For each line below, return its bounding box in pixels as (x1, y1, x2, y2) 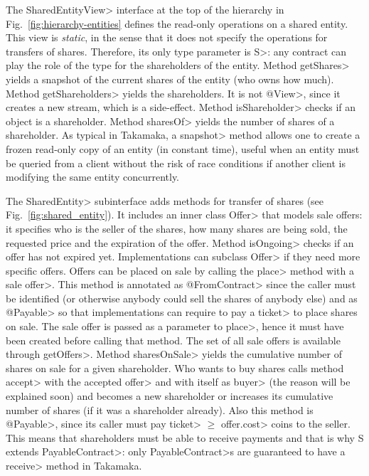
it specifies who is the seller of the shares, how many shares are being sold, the (6, 221, 348, 236)
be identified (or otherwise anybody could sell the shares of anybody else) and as (6, 290, 358, 305)
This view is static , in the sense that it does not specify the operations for (6, 30, 328, 45)
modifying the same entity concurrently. (6, 169, 180, 184)
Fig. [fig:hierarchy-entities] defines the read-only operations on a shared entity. (6, 16, 348, 31)
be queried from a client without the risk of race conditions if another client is (6, 155, 346, 170)
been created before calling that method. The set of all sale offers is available (6, 332, 341, 347)
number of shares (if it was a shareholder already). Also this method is (6, 402, 314, 417)
